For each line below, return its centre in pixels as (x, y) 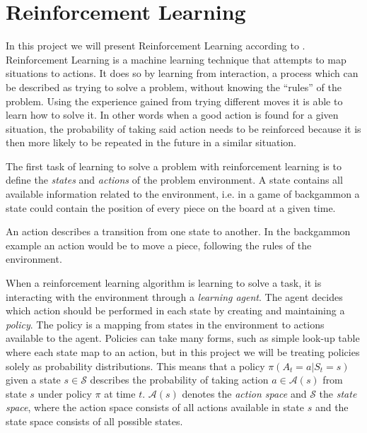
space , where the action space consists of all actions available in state (155, 407)
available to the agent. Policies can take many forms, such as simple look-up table (183, 338)
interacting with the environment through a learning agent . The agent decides (174, 296)
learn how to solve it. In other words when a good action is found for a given (172, 115)
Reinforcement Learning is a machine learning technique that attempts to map (176, 59)
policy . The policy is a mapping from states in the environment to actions (165, 324)
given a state (33, 380)
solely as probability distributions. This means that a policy (135, 366)
